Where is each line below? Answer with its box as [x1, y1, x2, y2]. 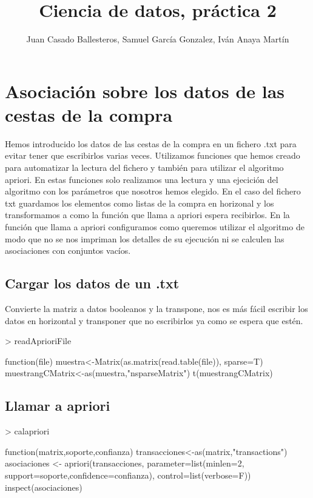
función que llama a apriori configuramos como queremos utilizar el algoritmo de [5, 221, 305, 233]
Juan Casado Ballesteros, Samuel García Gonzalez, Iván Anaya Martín [26, 33, 289, 45]
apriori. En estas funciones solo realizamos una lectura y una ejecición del [5, 173, 278, 185]
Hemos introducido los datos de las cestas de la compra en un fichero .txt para [5, 137, 297, 150]
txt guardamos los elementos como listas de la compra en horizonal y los [5, 196, 274, 209]
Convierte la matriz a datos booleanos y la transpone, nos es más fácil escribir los [5, 302, 308, 314]
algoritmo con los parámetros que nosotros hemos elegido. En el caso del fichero [5, 185, 301, 198]
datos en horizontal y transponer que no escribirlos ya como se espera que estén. [5, 314, 303, 327]
